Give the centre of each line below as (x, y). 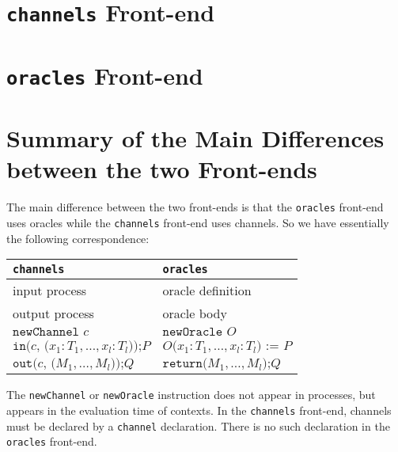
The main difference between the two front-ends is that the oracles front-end (195, 207)
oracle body (195, 313)
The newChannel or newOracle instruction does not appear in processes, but (191, 395)
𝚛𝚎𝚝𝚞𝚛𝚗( (185, 364)
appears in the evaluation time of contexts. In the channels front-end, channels (199, 410)
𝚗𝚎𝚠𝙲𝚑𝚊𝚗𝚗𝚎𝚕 (46, 331)
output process (53, 313)
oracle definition (207, 291)
